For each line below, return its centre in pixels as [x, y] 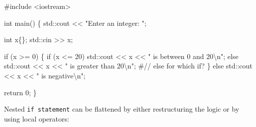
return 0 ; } [20, 92]
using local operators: [37, 118]
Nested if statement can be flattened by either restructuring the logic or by [122, 109]
